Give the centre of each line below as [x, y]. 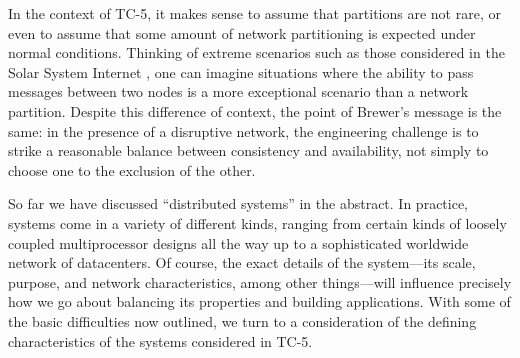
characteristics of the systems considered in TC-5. [160, 340]
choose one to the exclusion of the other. [132, 169]
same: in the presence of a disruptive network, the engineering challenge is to [243, 130]
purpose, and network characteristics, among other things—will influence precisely [260, 281]
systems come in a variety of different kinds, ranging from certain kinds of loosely [257, 222]
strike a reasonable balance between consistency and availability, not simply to [248, 150]
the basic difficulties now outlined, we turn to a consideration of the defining [242, 320]
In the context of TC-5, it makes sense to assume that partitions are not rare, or [254, 13]
